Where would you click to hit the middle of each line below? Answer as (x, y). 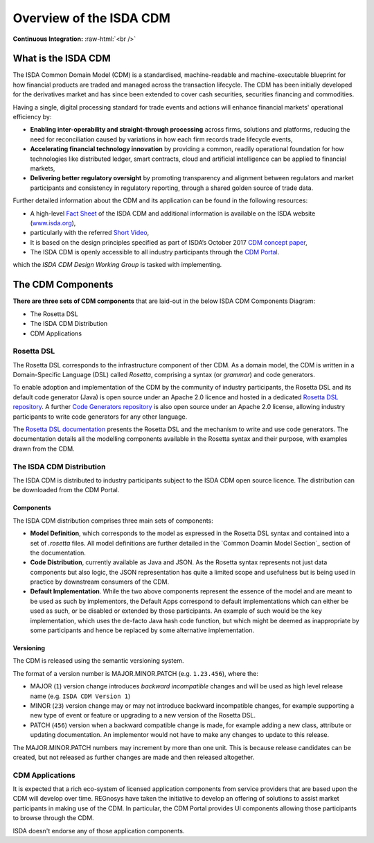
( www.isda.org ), (53, 223)
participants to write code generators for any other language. (100, 417)
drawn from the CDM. (44, 449)
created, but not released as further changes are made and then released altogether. (134, 757)
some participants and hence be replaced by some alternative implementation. (142, 630)
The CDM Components (63, 285)
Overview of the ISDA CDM (92, 18)
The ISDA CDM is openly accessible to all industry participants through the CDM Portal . (155, 252)
